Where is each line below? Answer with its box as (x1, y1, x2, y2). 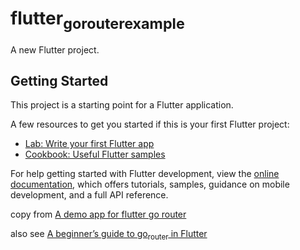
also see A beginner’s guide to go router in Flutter (10, 228, 208, 242)
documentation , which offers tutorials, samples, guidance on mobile (10, 178, 290, 191)
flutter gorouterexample (10, 7, 185, 33)
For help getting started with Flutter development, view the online (10, 168, 280, 180)
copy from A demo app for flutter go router (10, 208, 187, 221)
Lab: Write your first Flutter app (24, 138, 155, 150)
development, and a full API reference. (10, 189, 169, 201)
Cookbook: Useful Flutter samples (24, 148, 166, 161)
